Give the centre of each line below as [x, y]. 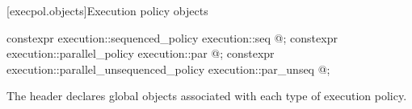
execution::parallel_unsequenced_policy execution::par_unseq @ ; [168, 69]
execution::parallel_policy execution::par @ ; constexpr [141, 53]
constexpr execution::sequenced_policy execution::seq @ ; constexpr [172, 37]
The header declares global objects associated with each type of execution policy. [207, 96]
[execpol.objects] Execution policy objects [107, 10]
